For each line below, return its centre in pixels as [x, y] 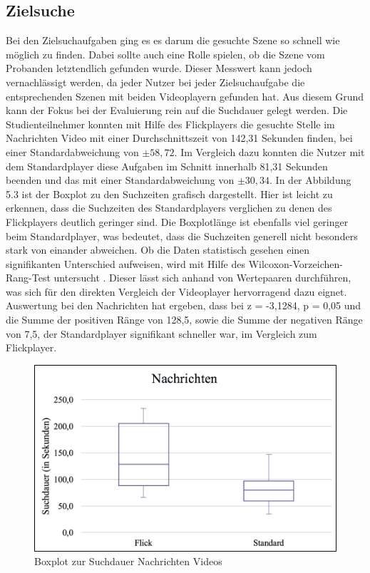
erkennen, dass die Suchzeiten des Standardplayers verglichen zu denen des [169, 208]
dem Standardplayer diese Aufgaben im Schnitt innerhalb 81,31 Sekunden [167, 166]
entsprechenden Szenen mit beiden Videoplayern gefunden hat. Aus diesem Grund [185, 96]
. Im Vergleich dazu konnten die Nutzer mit [269, 151]
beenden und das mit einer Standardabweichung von [120, 180]
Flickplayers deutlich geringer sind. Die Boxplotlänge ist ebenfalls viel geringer [177, 221]
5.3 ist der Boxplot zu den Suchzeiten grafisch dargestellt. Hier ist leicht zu [169, 193]
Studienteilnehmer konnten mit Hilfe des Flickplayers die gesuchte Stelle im [170, 124]
